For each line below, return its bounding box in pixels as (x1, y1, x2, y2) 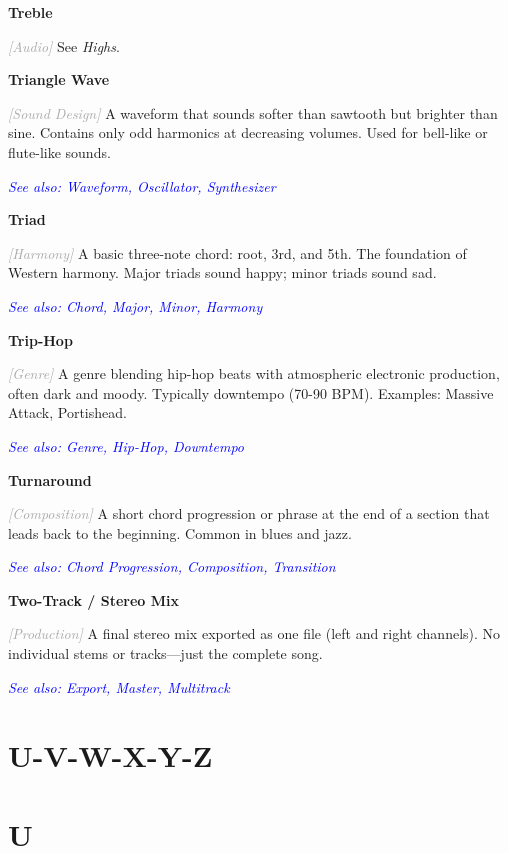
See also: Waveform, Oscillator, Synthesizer (8, 175, 276, 196)
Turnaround (8, 469, 92, 490)
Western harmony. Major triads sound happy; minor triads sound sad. (8, 262, 437, 283)
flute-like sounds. (8, 141, 111, 162)
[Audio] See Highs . (8, 35, 120, 56)
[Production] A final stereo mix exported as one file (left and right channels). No (8, 623, 501, 644)
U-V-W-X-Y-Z (8, 735, 213, 776)
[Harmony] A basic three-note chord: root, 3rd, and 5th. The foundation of (8, 242, 467, 263)
